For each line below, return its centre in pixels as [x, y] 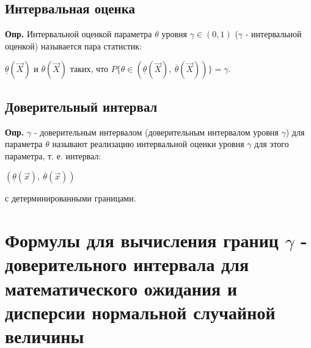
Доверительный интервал [81, 106]
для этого [272, 144]
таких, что [89, 69]
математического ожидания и [121, 288]
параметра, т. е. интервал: [53, 155]
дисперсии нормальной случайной [140, 312]
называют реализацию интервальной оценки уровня [148, 144]
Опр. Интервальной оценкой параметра [79, 34]
